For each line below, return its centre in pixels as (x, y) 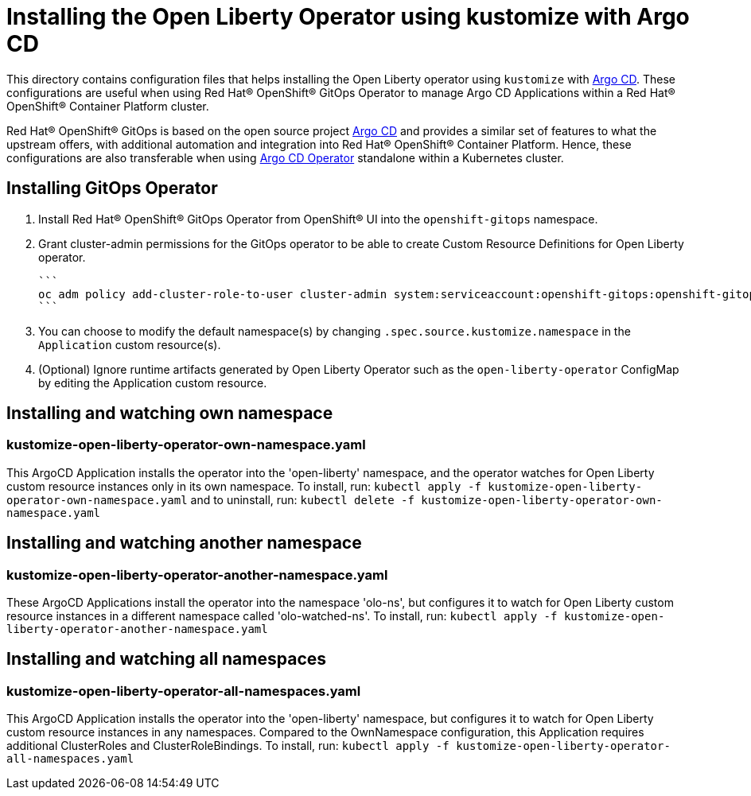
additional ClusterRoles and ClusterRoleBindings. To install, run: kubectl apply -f (228, 746)
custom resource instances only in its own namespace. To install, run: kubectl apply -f (244, 486)
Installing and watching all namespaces (167, 659)
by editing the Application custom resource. (153, 382)
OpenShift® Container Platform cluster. (108, 106)
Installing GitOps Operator (112, 188)
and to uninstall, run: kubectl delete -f (302, 499)
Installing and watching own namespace (170, 414)
